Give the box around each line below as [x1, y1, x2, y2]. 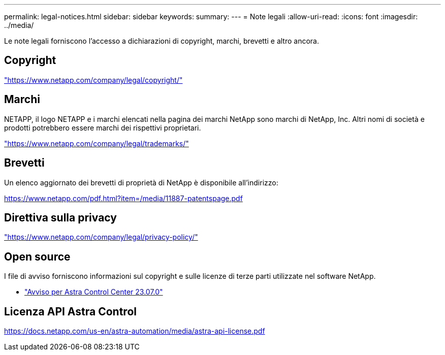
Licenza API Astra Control [4, 305, 137, 318]
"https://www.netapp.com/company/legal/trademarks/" [4, 139, 189, 148]
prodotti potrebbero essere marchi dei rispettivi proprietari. [4, 123, 201, 132]
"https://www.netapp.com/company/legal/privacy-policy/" [4, 233, 198, 242]
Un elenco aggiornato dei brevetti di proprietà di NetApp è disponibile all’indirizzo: [4, 178, 278, 187]
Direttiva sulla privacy [4, 211, 117, 224]
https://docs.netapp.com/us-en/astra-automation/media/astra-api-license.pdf [4, 327, 265, 336]
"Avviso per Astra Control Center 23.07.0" [24, 287, 163, 297]
